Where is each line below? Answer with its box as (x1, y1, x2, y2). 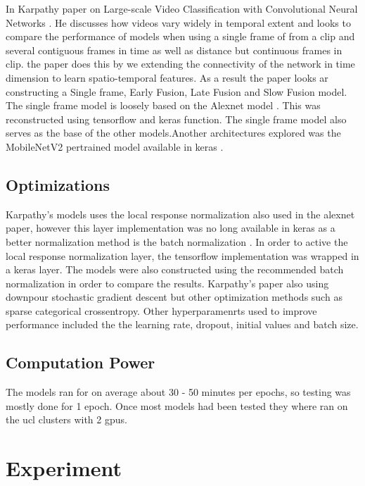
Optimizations (6, 173, 110, 195)
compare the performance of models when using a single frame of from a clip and (6, 29, 355, 44)
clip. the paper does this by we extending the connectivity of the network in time (6, 56, 355, 71)
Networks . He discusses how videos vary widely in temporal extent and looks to (6, 15, 351, 30)
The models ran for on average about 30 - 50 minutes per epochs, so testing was (6, 385, 351, 399)
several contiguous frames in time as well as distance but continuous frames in (6, 42, 342, 57)
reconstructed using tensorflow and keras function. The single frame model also (6, 111, 347, 126)
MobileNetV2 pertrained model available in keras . (6, 139, 224, 154)
